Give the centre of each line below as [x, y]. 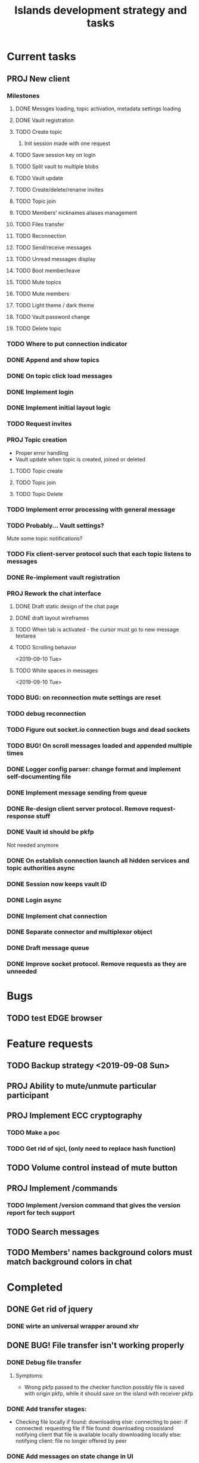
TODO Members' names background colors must [99, 1252]
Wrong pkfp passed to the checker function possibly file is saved [104, 1387]
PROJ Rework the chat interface [54, 593]
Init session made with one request [67, 143]
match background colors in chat [69, 1262]
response [21, 816]
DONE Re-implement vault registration [63, 577]
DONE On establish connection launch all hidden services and [98, 860]
